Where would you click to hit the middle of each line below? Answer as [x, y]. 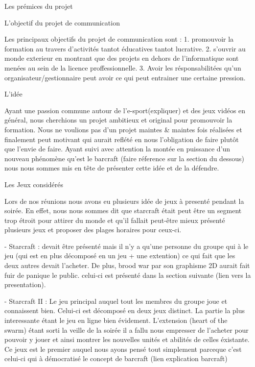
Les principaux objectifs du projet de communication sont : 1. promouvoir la [119, 39]
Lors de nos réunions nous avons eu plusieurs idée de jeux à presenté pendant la [124, 201]
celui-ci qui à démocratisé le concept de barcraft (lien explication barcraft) [116, 358]
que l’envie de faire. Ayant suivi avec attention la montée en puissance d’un [117, 149]
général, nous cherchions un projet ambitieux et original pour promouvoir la [118, 120]
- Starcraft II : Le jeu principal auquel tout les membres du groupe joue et [116, 301]
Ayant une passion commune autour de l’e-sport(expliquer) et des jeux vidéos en [125, 110]
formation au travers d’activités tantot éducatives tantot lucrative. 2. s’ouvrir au [125, 48]
